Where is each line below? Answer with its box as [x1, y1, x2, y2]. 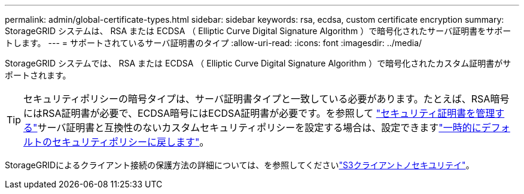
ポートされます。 [5, 70, 71, 80]
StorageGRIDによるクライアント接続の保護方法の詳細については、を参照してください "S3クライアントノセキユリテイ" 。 [5, 160, 474, 170]
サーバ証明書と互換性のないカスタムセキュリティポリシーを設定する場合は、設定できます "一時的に [37, 122, 482, 134]
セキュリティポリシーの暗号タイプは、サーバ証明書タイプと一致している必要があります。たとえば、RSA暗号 [23, 93, 510, 105]
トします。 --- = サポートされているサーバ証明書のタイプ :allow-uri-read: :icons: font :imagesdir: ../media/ [5, 38, 422, 48]
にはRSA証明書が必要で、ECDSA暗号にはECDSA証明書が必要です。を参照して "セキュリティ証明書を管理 [23, 107, 495, 119]
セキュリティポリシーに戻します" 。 [52, 136, 209, 148]
